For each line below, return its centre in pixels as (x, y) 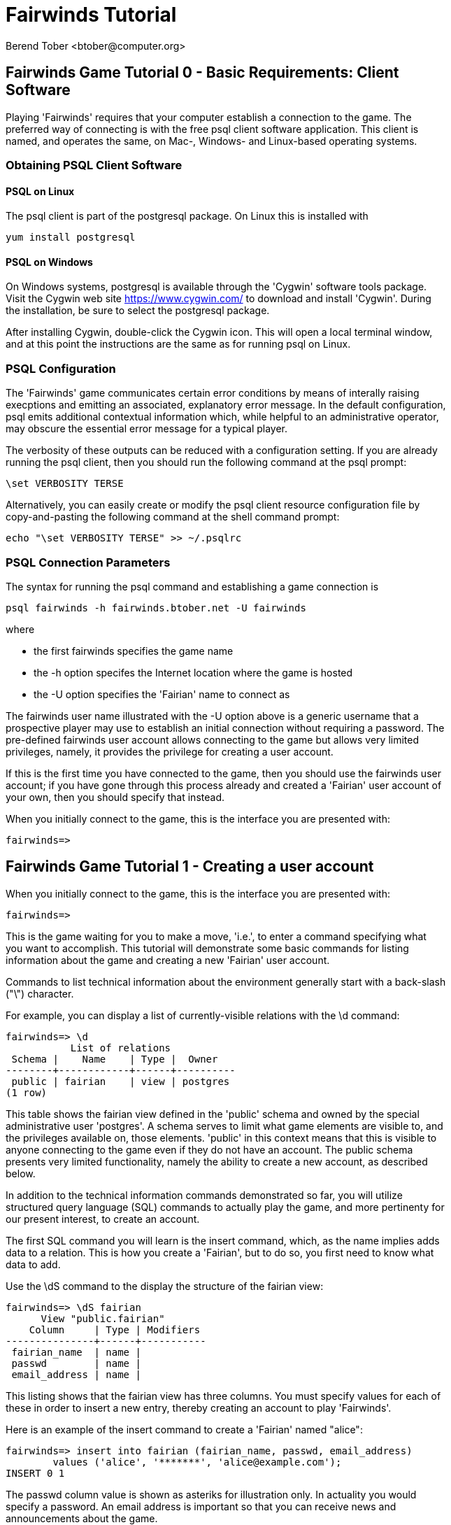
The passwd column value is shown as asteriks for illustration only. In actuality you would (211, 1494)
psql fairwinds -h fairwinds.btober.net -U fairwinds (156, 608)
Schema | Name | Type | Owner (115, 1059)
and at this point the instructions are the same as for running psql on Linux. (178, 344)
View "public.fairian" (103, 1318)
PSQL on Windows (49, 262)
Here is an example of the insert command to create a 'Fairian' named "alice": (184, 1429)
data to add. (33, 1264)
